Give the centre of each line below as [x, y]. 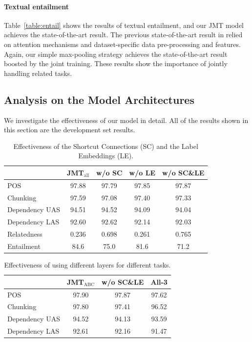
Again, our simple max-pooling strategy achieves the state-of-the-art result [116, 54]
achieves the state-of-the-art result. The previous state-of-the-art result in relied [123, 35]
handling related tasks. [38, 73]
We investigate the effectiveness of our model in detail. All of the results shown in [126, 120]
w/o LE [142, 172]
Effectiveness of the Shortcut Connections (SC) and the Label [106, 146]
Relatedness [25, 234]
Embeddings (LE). [106, 156]
